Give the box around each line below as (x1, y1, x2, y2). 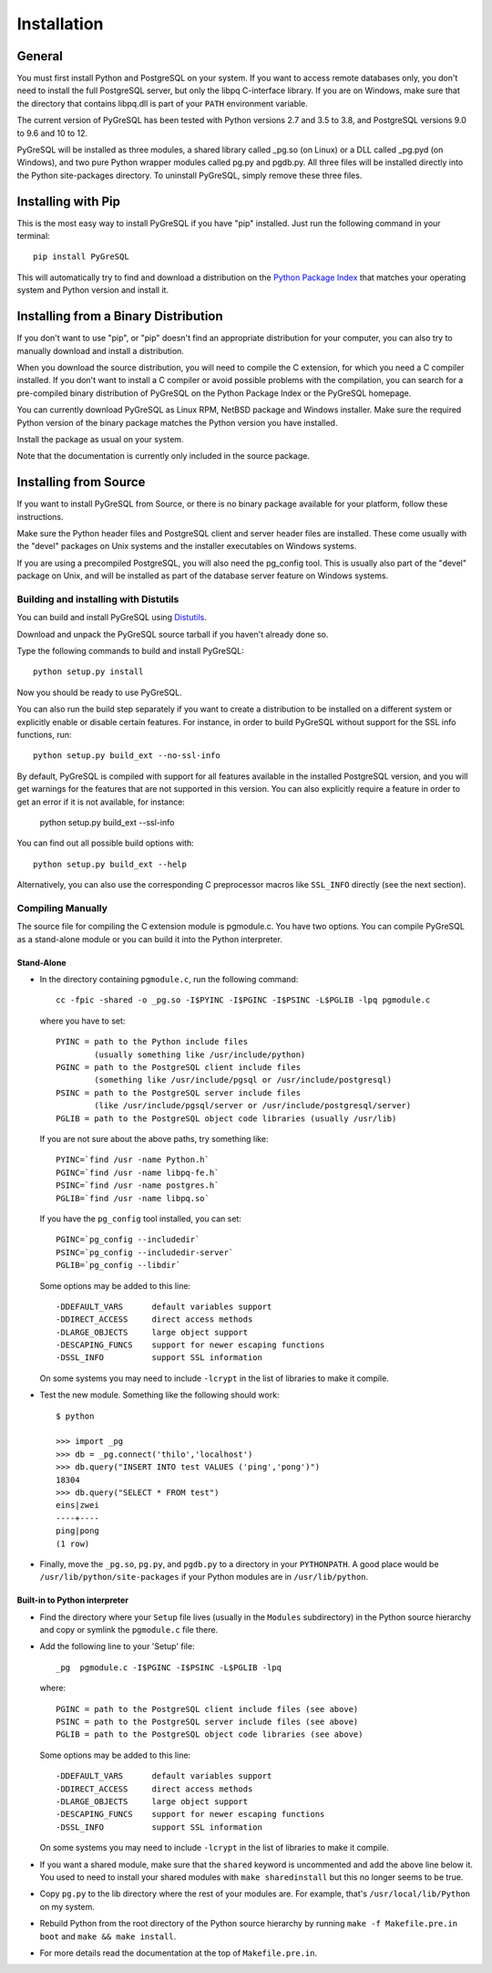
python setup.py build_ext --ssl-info (39, 816, 175, 827)
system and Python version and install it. (16, 285, 169, 296)
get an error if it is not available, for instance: (16, 796, 186, 807)
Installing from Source (16, 474, 146, 490)
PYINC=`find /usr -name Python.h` (56, 1155, 210, 1165)
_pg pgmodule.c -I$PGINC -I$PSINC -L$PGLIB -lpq (56, 1662, 282, 1673)
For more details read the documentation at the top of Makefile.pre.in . (39, 1947, 318, 1958)
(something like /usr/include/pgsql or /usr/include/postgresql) (94, 1075, 393, 1085)
